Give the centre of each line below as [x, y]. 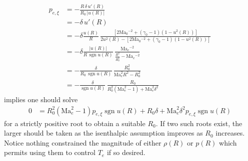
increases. [230, 133]
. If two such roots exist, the [199, 123]
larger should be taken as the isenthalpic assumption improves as [103, 133]
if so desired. [126, 152]
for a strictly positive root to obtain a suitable [75, 123]
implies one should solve [41, 99]
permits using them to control [50, 152]
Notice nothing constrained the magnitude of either [83, 142]
